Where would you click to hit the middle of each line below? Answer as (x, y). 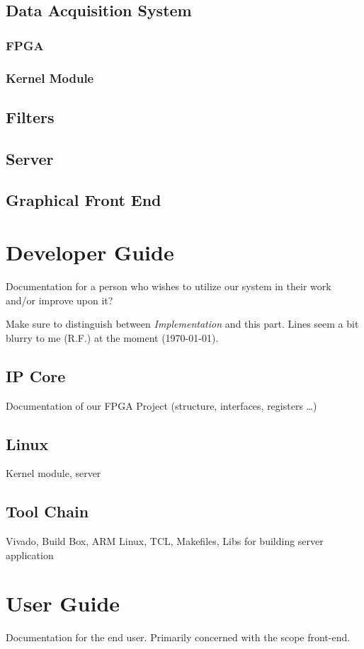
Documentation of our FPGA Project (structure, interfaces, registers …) (161, 405)
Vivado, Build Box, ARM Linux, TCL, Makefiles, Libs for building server (165, 541)
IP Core (36, 375)
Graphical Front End (84, 200)
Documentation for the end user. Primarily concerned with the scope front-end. (178, 637)
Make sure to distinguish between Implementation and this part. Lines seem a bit (182, 324)
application (30, 555)
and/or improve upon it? (59, 300)
